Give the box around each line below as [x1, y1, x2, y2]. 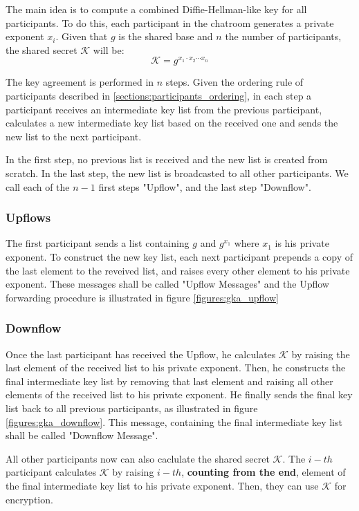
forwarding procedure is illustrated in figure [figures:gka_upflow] [6, 290, 279, 304]
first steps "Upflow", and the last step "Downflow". [98, 179, 311, 194]
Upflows [6, 209, 51, 226]
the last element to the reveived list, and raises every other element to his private [6, 263, 350, 277]
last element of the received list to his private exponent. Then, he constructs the [6, 360, 346, 375]
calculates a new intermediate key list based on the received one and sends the [6, 115, 338, 130]
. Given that [55, 29, 108, 44]
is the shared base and [118, 29, 213, 44]
